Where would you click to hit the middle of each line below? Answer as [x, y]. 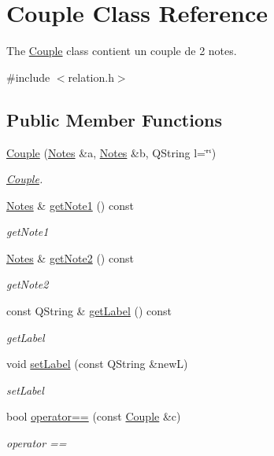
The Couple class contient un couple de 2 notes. [122, 51]
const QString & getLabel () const [89, 311]
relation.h [91, 77]
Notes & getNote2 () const [70, 257]
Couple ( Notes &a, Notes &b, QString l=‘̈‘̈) [111, 152]
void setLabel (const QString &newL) [97, 364]
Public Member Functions [114, 119]
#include [28, 77]
